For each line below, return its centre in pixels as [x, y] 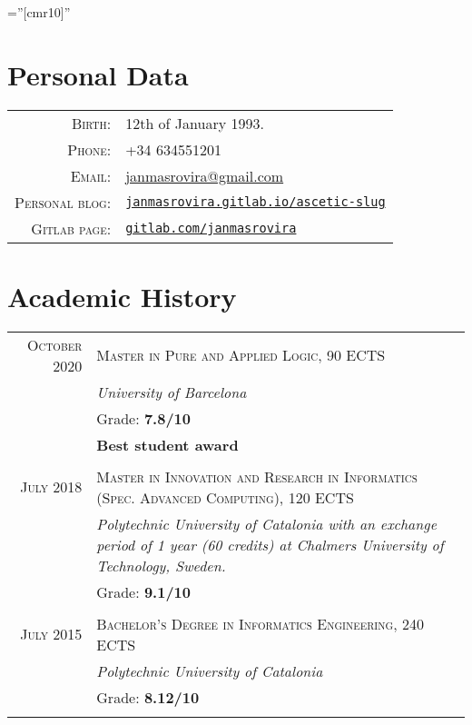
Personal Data [98, 74]
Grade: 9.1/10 [144, 591]
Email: [91, 175]
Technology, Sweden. [161, 565]
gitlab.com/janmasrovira [211, 228]
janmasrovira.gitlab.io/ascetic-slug [256, 202]
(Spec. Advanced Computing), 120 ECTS [225, 497]
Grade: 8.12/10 [148, 697]
